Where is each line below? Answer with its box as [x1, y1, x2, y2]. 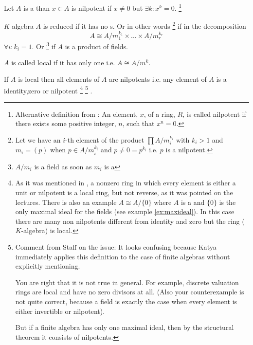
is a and [181, 197, 205, 207]
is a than [23, 2, 50, 13]
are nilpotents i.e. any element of [108, 73, 207, 84]
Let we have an [15, 135, 61, 145]
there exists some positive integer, [15, 118, 116, 128]
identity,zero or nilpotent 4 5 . [4, 84, 92, 95]
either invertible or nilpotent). [15, 306, 105, 316]
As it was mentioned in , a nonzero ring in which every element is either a [15, 178, 236, 188]
